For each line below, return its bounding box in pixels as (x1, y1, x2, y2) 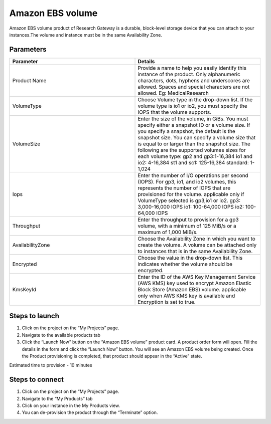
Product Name (12, 77, 47, 84)
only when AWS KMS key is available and (138, 292, 235, 299)
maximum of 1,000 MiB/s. (138, 229, 198, 236)
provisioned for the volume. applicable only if (138, 190, 244, 197)
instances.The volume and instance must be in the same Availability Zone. (9, 32, 163, 38)
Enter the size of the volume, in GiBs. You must (138, 115, 248, 122)
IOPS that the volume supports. (138, 108, 212, 115)
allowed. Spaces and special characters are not (138, 83, 250, 90)
